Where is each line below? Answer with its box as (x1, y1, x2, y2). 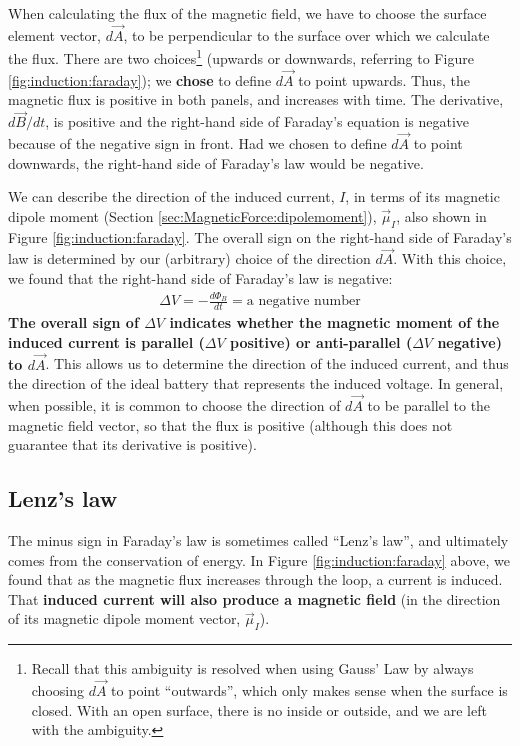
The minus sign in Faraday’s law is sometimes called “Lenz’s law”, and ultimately (8, 530, 509, 551)
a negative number (246, 294, 361, 309)
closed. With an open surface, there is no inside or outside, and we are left (31, 699, 487, 720)
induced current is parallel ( (8, 331, 205, 352)
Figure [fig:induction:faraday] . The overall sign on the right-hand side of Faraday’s (8, 226, 512, 247)
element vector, (8, 24, 101, 45)
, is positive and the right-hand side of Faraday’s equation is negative (45, 111, 470, 132)
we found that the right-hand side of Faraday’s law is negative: (8, 268, 393, 289)
